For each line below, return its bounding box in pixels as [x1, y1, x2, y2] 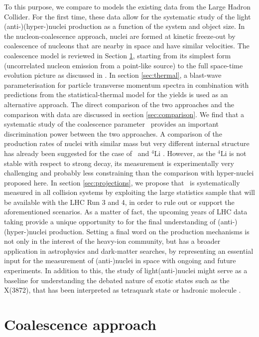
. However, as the [162, 148, 216, 158]
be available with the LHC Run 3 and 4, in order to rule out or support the [4, 196, 235, 207]
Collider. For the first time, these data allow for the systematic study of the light [4, 11, 251, 21]
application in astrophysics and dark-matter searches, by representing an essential [4, 245, 254, 256]
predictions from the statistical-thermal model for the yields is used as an [4, 89, 228, 100]
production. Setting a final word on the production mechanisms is [49, 226, 250, 236]
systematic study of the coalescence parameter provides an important [4, 119, 219, 129]
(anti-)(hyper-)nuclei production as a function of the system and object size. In [4, 21, 245, 31]
